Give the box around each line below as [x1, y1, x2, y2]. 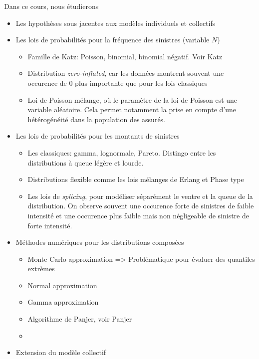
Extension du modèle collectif [15, 347, 106, 358]
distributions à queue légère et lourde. [27, 157, 144, 168]
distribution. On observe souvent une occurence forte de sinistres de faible [27, 200, 254, 211]
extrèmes [27, 263, 55, 274]
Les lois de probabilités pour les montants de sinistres [15, 131, 180, 141]
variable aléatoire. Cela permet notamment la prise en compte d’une [27, 104, 237, 115]
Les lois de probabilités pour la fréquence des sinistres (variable [15, 34, 210, 45]
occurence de [27, 77, 67, 88]
